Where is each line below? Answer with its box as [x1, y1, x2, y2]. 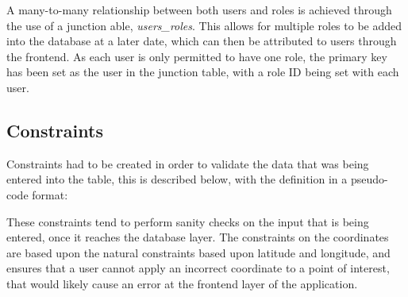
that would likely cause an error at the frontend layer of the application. [6, 275, 358, 291]
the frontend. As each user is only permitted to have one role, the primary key [6, 48, 387, 64]
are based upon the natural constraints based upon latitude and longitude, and [6, 244, 391, 260]
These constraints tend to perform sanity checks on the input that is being [6, 213, 369, 229]
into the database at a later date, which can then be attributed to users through [6, 33, 397, 49]
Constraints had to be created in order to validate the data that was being [6, 155, 369, 172]
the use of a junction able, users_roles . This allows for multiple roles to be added [6, 17, 402, 33]
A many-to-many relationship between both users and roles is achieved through [6, 2, 392, 17]
